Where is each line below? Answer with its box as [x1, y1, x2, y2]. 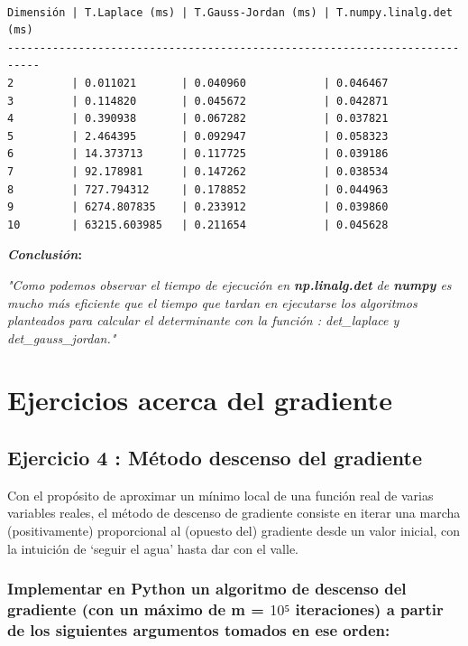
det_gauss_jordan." [7, 328, 116, 347]
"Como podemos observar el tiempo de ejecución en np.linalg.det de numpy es [7, 275, 452, 294]
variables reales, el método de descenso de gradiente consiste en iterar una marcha [7, 503, 461, 522]
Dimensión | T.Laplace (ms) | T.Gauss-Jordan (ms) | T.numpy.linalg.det [7, 5, 453, 19]
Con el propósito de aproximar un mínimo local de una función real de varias [7, 485, 434, 504]
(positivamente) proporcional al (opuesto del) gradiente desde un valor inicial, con [7, 521, 461, 540]
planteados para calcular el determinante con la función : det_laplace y [7, 311, 399, 330]
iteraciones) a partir [295, 598, 444, 621]
